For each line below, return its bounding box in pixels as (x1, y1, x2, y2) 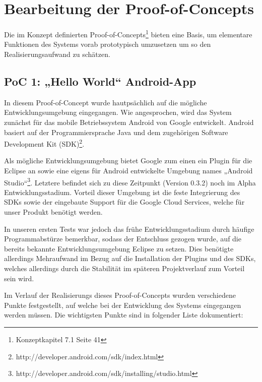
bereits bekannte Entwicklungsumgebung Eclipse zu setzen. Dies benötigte (4, 243, 234, 253)
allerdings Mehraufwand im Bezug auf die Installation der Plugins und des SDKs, (4, 253, 256, 264)
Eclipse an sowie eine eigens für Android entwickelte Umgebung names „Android (4, 165, 253, 175)
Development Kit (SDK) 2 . (4, 137, 85, 149)
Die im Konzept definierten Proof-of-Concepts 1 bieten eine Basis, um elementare (4, 28, 252, 39)
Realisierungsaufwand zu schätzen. (4, 48, 110, 59)
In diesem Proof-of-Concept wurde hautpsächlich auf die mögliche (4, 97, 207, 107)
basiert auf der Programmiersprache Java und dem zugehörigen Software (4, 126, 228, 137)
